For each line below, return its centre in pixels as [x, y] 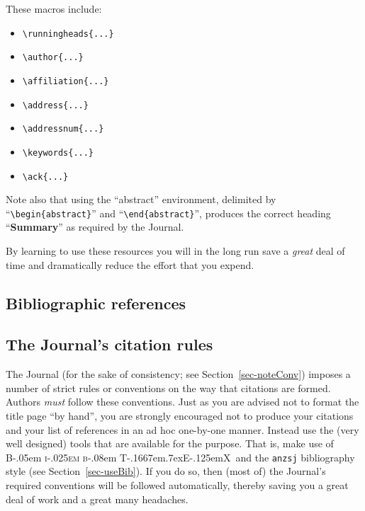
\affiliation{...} [66, 81]
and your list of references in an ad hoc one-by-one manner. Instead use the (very [182, 429]
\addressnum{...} [63, 129]
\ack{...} [45, 177]
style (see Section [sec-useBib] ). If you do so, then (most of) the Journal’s [166, 471]
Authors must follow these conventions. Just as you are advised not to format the [182, 402]
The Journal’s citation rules [109, 344]
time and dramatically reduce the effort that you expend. [130, 264]
